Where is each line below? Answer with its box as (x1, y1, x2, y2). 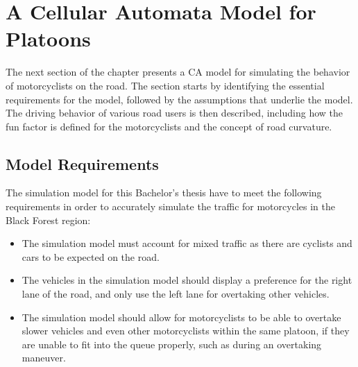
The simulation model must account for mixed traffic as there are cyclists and (22, 236, 352, 250)
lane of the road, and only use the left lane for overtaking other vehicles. (22, 287, 330, 301)
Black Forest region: (6, 212, 91, 227)
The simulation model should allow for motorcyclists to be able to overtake (22, 309, 341, 324)
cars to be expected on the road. (22, 249, 160, 264)
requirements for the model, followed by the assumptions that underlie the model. (6, 92, 353, 106)
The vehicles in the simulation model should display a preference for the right (22, 273, 352, 287)
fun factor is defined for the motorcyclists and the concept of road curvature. (6, 119, 332, 133)
